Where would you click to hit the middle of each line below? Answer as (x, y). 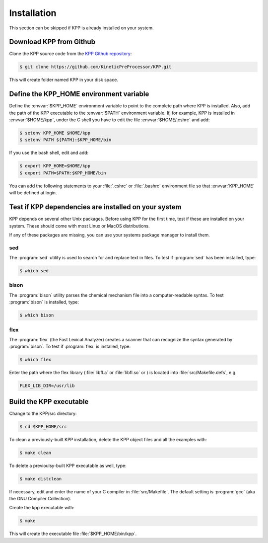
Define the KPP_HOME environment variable (79, 94)
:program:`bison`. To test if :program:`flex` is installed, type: (70, 347)
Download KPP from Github (52, 42)
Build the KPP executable (49, 402)
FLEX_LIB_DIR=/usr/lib (47, 386)
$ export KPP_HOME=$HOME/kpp (55, 166)
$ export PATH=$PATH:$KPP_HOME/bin (63, 173)
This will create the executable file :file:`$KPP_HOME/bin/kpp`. (73, 534)
